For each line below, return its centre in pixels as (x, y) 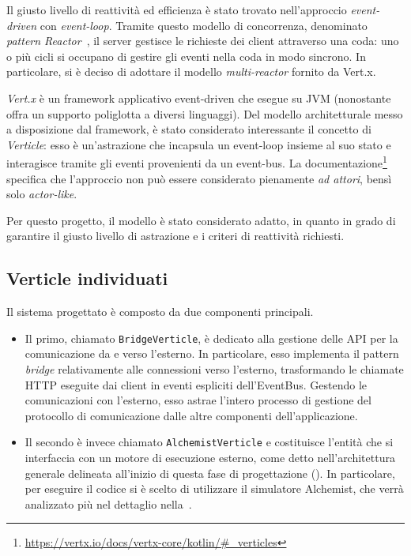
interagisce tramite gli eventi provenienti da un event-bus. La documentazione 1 (197, 162)
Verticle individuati (87, 278)
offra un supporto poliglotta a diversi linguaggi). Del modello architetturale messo (205, 113)
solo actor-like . (42, 194)
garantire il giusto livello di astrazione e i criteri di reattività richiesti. (175, 236)
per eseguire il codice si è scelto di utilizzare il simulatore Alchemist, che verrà (214, 488)
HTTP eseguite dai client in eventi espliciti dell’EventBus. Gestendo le (196, 384)
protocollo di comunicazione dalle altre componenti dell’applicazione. (191, 415)
